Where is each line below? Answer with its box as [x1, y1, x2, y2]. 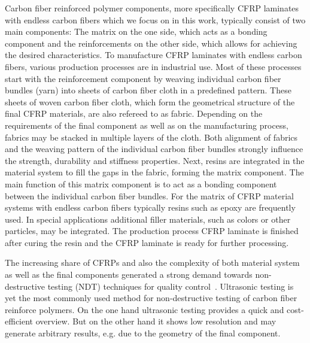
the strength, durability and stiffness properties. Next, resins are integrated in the [5, 154, 305, 166]
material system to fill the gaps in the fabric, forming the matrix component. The [5, 166, 304, 178]
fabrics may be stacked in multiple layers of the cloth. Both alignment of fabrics [5, 130, 298, 143]
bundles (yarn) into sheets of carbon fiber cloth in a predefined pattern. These [5, 84, 291, 96]
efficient [5, 315, 34, 327]
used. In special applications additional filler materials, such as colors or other [5, 213, 291, 225]
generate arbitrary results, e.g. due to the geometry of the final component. [5, 327, 281, 339]
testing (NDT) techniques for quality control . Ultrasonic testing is [47, 280, 294, 292]
